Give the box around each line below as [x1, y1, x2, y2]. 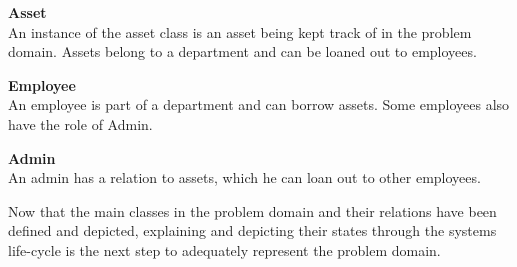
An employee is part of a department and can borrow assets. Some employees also [8, 94, 510, 115]
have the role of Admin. [8, 113, 153, 134]
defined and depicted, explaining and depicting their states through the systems [8, 220, 497, 241]
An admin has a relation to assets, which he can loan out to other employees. [8, 167, 481, 188]
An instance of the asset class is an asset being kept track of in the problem [8, 21, 472, 42]
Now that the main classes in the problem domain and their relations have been [8, 200, 497, 221]
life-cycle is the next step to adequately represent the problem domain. [8, 239, 441, 260]
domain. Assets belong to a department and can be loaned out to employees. [8, 41, 477, 62]
